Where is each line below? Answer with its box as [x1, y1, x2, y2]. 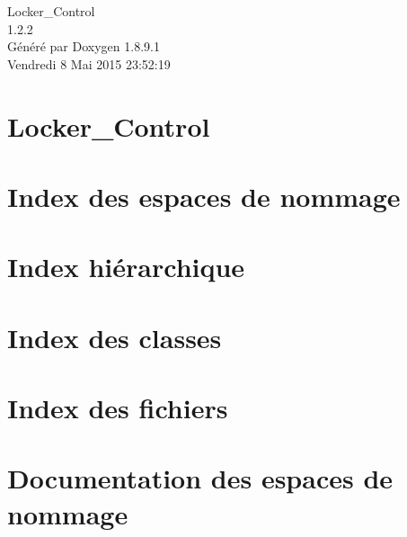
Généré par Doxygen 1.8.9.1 [7, 37, 160, 56]
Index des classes [7, 318, 222, 355]
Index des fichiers [7, 389, 228, 426]
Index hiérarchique [7, 248, 245, 285]
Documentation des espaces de [7, 460, 394, 497]
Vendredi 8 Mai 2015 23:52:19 [7, 54, 171, 73]
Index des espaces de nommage [7, 177, 401, 214]
